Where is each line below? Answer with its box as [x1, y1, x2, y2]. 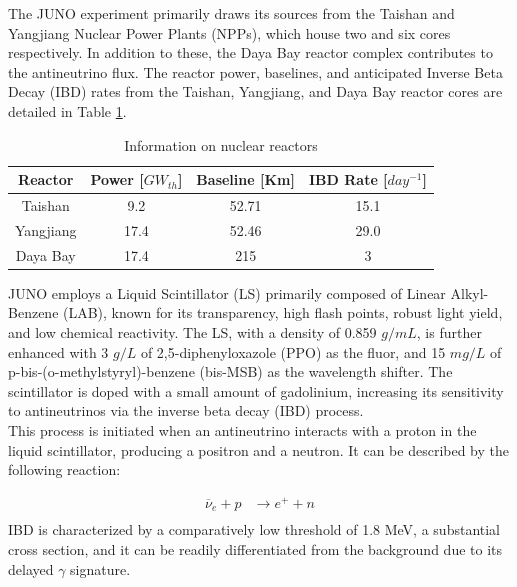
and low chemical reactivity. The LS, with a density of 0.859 [8, 321, 377, 342]
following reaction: [8, 459, 121, 480]
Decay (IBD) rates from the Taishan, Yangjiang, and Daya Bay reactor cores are [8, 81, 503, 102]
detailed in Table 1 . [8, 100, 127, 121]
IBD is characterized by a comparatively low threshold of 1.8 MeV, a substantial [8, 519, 500, 540]
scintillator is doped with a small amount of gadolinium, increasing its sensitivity [8, 380, 504, 401]
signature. [70, 558, 131, 579]
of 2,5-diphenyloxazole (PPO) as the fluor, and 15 [140, 341, 446, 362]
